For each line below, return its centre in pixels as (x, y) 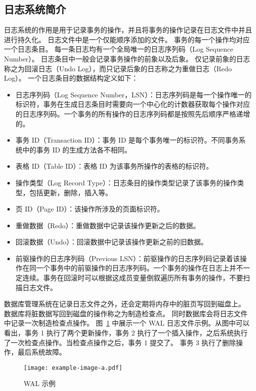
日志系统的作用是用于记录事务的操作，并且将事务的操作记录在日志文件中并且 (128, 30)
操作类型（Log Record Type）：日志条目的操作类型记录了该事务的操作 (126, 182)
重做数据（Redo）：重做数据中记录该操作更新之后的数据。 (108, 225)
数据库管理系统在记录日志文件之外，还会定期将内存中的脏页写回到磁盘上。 (125, 304)
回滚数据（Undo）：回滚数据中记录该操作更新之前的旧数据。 (112, 242)
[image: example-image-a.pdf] (73, 368)
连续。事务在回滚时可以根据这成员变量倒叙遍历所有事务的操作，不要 (133, 278)
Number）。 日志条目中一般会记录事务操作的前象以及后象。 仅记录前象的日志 (127, 58)
